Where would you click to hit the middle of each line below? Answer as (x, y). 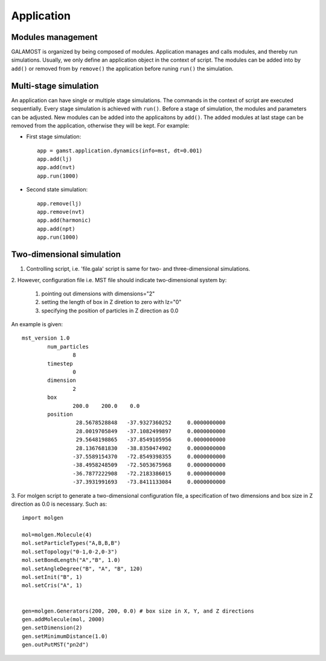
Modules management (54, 37)
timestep (60, 363)
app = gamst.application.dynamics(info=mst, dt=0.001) (120, 150)
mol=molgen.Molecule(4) (57, 535)
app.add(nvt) (56, 167)
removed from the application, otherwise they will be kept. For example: (100, 125)
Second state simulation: (57, 190)
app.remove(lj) (59, 203)
